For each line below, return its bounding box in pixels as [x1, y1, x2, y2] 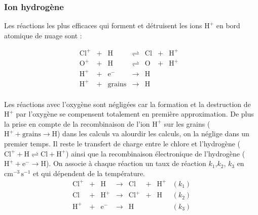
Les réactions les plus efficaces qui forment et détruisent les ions [4, 20, 202, 31]
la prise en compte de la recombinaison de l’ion [4, 118, 150, 129]
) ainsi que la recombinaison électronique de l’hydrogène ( [66, 148, 245, 158]
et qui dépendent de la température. [33, 168, 145, 178]
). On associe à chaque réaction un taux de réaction [46, 158, 206, 169]
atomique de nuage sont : [4, 30, 82, 40]
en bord [216, 20, 240, 31]
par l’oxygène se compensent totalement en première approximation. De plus [16, 109, 254, 119]
